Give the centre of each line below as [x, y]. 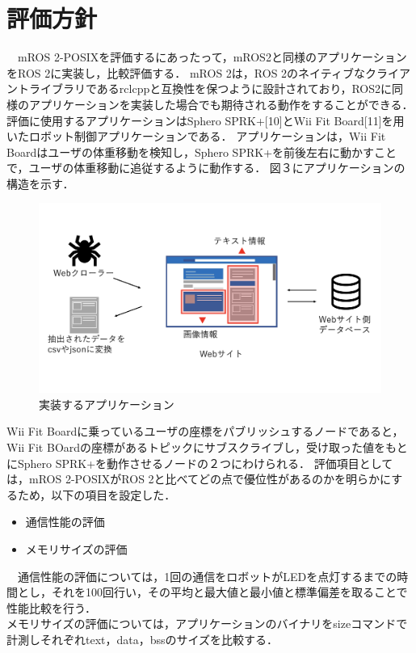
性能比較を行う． [51, 607]
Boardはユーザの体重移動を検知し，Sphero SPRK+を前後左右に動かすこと [202, 152]
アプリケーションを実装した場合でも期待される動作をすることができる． [221, 104]
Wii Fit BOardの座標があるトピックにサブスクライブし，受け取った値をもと [207, 447]
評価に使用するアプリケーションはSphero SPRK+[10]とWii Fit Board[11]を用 [206, 120]
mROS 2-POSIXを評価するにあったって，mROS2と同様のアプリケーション [212, 57]
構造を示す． [40, 183]
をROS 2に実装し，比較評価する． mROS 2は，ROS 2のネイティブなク [191, 72]
